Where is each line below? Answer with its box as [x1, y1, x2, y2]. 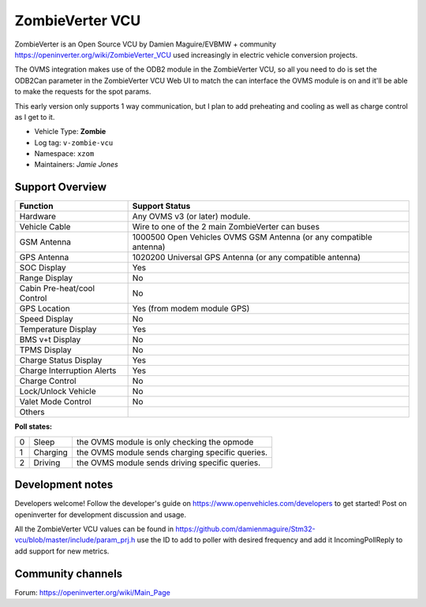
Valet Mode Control [19, 397, 92, 408]
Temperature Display [19, 324, 97, 335]
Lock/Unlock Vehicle [19, 386, 96, 397]
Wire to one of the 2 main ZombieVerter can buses [132, 222, 319, 233]
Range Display [19, 273, 73, 284]
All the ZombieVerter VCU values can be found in [14, 524, 174, 534]
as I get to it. [14, 112, 55, 121]
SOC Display [19, 263, 66, 274]
